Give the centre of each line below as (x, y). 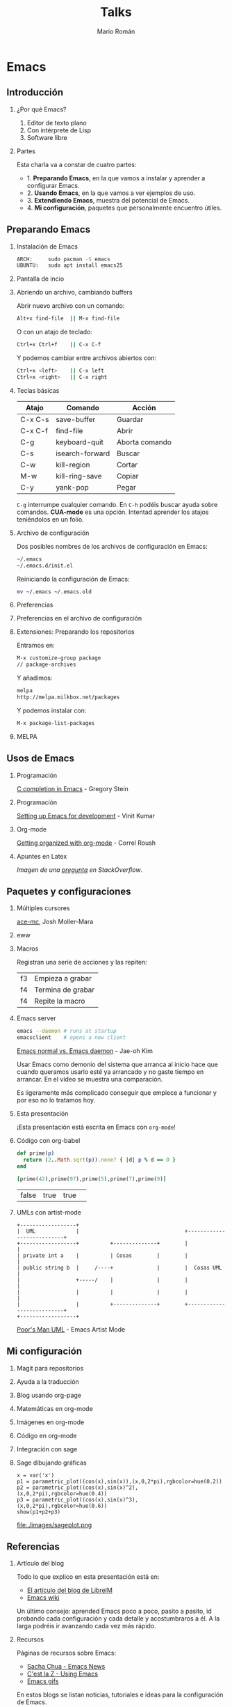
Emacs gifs (43, 1681)
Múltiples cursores (43, 908)
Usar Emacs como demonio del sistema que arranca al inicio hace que (117, 1065)
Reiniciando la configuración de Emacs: (73, 579)
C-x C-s (34, 419)
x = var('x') (35, 1475)
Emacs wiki (43, 1598)
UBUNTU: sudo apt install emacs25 (69, 265)
